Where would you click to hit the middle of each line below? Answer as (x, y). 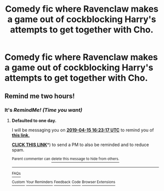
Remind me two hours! (40, 96)
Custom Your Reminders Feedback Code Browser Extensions (63, 182)
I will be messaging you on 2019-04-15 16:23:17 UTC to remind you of (83, 130)
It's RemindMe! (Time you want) (44, 110)
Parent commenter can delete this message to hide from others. (65, 159)
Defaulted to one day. (34, 120)
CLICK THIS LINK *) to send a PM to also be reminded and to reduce (80, 145)
